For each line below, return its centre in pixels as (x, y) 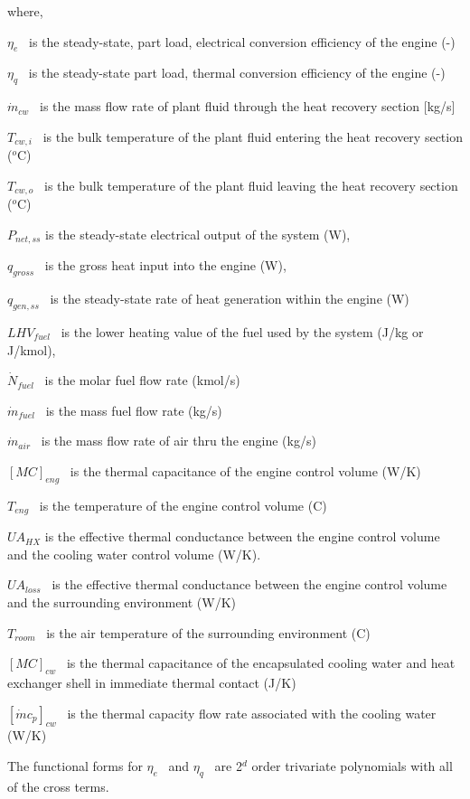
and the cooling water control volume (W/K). (134, 554)
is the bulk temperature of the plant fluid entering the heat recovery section (253, 136)
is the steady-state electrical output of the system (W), (198, 234)
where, (25, 11)
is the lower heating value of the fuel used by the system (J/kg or (242, 331)
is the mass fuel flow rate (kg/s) (134, 410)
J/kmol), (32, 349)
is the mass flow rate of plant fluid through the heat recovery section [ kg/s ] (248, 106)
